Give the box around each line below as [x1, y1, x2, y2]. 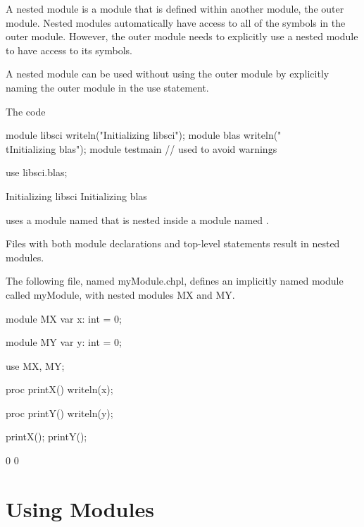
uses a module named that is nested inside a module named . [6, 212, 269, 227]
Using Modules [6, 494, 154, 523]
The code [6, 104, 46, 118]
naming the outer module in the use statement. [6, 80, 209, 94]
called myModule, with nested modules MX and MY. [6, 287, 235, 302]
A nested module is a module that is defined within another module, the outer [6, 1, 344, 15]
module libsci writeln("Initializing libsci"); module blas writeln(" [6, 128, 282, 142]
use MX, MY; [6, 358, 65, 373]
